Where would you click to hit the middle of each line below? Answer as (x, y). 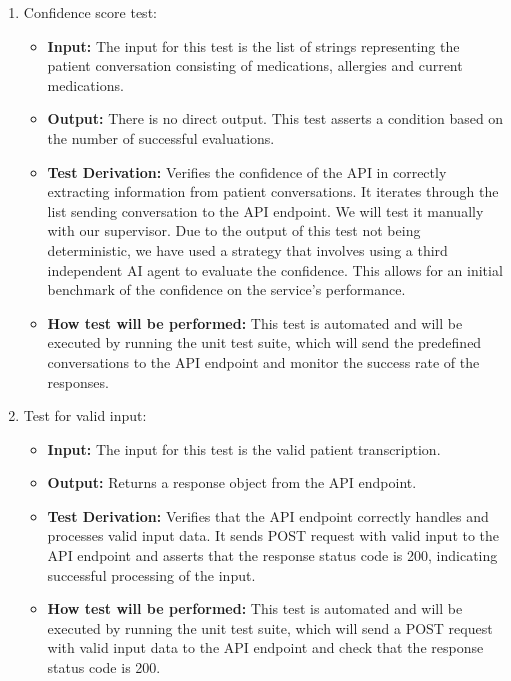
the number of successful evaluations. (161, 137)
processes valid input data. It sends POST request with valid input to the (273, 535)
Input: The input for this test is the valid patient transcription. (244, 448)
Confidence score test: (90, 12)
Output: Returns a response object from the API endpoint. (232, 482)
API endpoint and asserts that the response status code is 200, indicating (272, 555)
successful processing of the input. (151, 574)
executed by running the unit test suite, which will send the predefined (264, 342)
